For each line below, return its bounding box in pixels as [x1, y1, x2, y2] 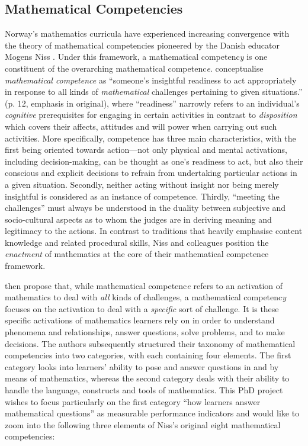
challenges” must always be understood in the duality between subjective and [5, 201, 286, 214]
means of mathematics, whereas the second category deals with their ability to [5, 372, 290, 384]
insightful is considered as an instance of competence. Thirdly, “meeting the [5, 190, 280, 202]
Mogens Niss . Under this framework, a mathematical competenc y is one [5, 50, 268, 63]
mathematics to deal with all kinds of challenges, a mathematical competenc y [5, 291, 287, 303]
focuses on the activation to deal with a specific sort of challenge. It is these [5, 302, 279, 315]
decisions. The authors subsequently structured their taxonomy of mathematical [5, 337, 296, 349]
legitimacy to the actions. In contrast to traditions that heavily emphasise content [5, 224, 303, 237]
